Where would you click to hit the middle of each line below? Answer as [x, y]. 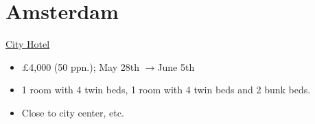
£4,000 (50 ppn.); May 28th [80, 66]
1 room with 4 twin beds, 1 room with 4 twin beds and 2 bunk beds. [166, 90]
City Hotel [28, 44]
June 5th [176, 66]
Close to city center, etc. [73, 112]
